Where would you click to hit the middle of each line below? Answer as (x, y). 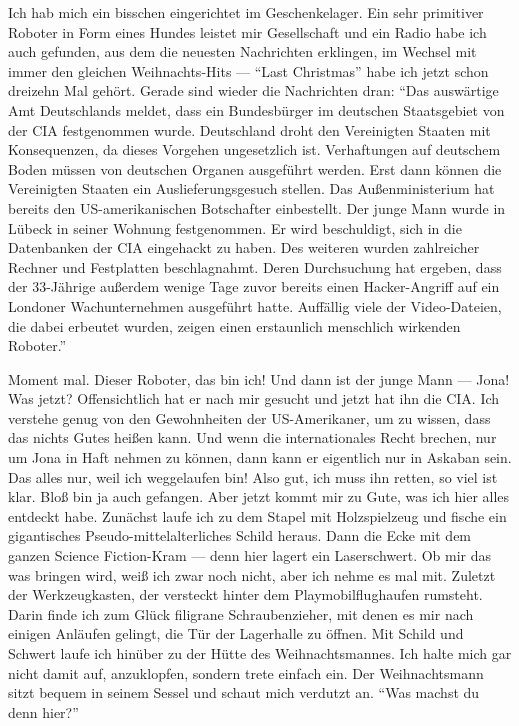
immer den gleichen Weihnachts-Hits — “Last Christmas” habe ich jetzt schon (248, 70)
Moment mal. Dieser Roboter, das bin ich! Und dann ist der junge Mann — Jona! (259, 378)
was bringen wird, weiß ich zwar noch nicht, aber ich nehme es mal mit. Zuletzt (252, 574)
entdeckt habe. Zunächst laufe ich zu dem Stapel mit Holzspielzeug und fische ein (257, 515)
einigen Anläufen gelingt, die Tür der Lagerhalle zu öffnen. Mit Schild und (236, 633)
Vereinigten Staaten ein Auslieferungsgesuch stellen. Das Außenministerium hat (251, 188)
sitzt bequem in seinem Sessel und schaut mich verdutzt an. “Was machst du (244, 692)
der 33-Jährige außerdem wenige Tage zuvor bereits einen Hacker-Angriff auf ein (254, 286)
